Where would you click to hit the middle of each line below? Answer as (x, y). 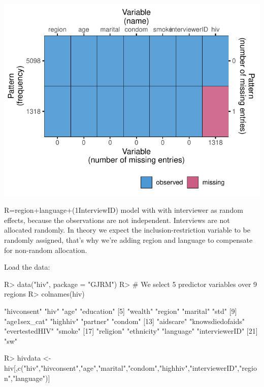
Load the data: (27, 267)
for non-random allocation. (46, 250)
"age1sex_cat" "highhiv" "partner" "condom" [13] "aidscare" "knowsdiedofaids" (124, 321)
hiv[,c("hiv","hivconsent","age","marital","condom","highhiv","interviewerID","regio (130, 367)
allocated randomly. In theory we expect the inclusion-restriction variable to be (127, 230)
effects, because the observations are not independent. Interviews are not (117, 220)
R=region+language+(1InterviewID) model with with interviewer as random (124, 210)
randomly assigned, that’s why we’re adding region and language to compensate (128, 240)
